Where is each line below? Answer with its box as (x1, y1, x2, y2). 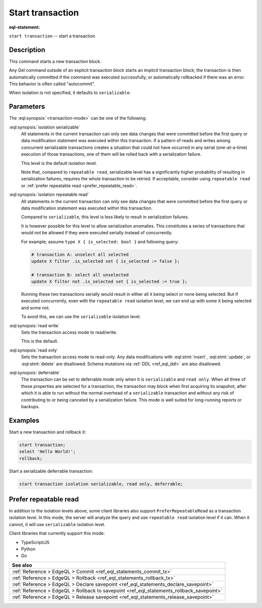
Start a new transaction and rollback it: (9, 429, 86, 435)
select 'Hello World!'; (19, 449, 76, 454)
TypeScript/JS (21, 539, 49, 545)
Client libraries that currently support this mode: (9, 530, 105, 536)
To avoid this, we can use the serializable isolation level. (21, 314, 141, 320)
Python (21, 546, 36, 552)
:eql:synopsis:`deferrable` (9, 370, 61, 375)
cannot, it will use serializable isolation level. (9, 521, 106, 527)
